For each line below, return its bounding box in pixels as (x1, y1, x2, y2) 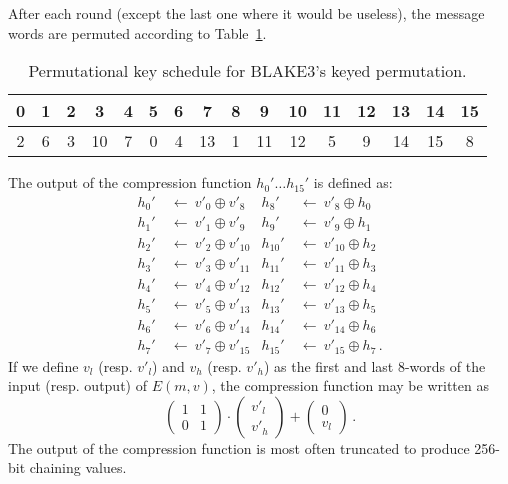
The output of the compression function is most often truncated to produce (8, 437, 470, 458)
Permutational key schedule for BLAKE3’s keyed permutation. (28, 59, 467, 83)
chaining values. (29, 457, 127, 478)
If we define (8, 355, 79, 376)
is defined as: (313, 172, 393, 193)
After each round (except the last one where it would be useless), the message (8, 3, 485, 23)
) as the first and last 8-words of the (263, 355, 486, 376)
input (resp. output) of (8, 375, 147, 396)
